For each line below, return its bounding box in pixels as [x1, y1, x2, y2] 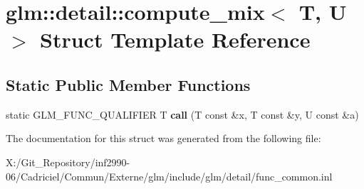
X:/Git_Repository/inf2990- [6, 154, 130, 169]
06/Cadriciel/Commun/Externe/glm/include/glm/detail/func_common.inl [6, 168, 333, 183]
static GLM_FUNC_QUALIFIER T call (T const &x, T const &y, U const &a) [6, 107, 359, 121]
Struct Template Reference [40, 25, 311, 54]
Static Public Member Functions [6, 73, 251, 95]
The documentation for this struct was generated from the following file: [6, 131, 321, 146]
